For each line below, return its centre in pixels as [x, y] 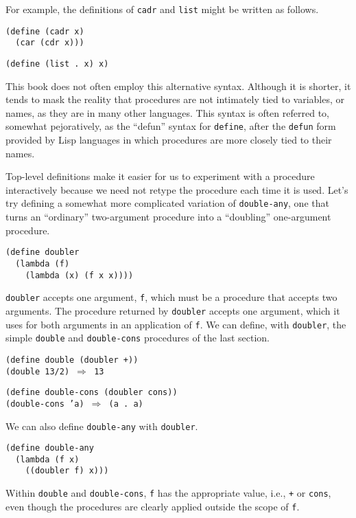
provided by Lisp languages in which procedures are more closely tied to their [169, 140]
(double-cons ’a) [45, 404]
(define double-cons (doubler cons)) [92, 393]
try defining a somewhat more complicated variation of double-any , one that [167, 203]
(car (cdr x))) [50, 43]
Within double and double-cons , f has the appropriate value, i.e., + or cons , [168, 493]
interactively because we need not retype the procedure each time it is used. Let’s [177, 189]
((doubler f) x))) [67, 471]
